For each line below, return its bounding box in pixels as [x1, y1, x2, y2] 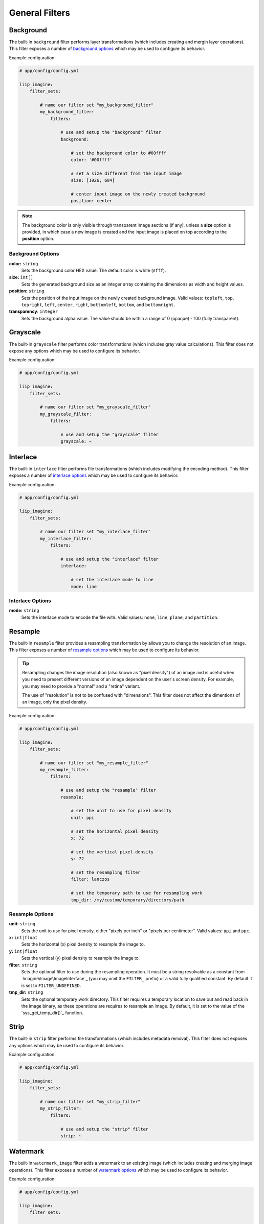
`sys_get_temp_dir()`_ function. [21, 1010, 83, 1016]
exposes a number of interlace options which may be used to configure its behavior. [9, 472, 178, 478]
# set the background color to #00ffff [71, 150, 167, 156]
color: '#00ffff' [71, 157, 112, 163]
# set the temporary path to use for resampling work [71, 890, 203, 896]
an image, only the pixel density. [22, 699, 88, 705]
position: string [9, 288, 44, 294]
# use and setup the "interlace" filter [60, 556, 159, 562]
